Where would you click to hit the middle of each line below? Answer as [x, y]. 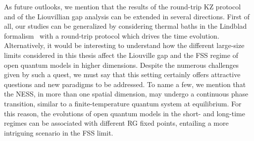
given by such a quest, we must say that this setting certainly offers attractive [122, 74]
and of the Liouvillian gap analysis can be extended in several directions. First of [127, 16]
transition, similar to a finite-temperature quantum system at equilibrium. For [123, 103]
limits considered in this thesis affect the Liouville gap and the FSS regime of [121, 55]
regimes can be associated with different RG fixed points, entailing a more [116, 123]
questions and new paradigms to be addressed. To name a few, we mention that [125, 84]
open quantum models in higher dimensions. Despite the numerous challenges [122, 65]
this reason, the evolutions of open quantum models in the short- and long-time [125, 113]
